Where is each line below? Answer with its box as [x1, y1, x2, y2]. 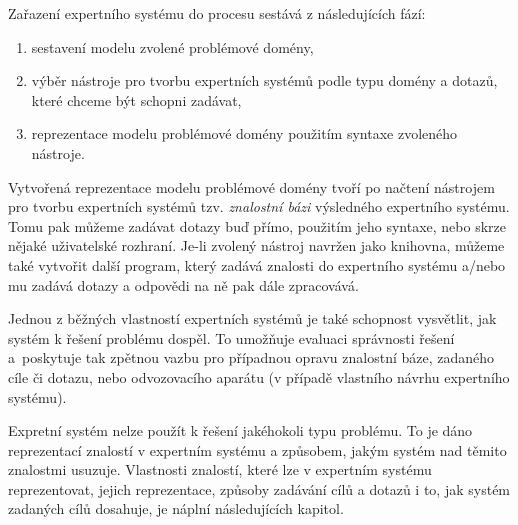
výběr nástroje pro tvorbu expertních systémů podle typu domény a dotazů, [31, 70, 498, 91]
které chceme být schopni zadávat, [31, 89, 242, 110]
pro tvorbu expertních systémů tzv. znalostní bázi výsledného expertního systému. [8, 196, 510, 217]
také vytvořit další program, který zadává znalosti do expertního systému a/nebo [8, 254, 506, 275]
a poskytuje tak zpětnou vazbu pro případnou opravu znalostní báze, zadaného [8, 347, 495, 368]
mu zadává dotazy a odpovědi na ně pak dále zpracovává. [8, 274, 359, 295]
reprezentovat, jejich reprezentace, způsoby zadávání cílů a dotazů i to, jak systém [8, 478, 511, 499]
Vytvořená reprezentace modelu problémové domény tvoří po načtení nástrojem [8, 176, 495, 197]
